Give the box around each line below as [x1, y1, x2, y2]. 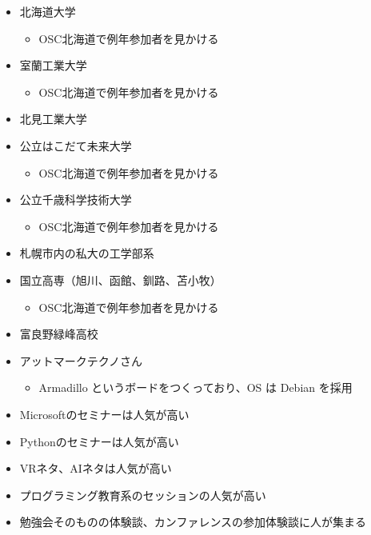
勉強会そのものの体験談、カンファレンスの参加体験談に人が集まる [19, 513, 367, 530]
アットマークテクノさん [19, 352, 142, 369]
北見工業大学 [19, 110, 87, 127]
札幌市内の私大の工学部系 [19, 245, 154, 262]
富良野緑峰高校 [19, 325, 98, 342]
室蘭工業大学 [19, 57, 87, 74]
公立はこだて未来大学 [19, 137, 132, 154]
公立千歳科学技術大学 [19, 191, 132, 208]
